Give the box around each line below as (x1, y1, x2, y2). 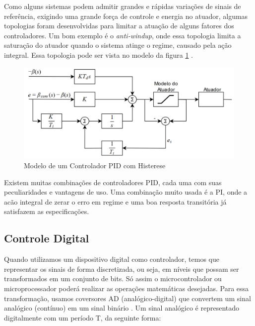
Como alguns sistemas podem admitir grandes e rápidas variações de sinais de (4, 1, 241, 11)
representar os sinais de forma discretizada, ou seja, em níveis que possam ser (4, 263, 239, 274)
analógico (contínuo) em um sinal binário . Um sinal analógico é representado (4, 303, 240, 313)
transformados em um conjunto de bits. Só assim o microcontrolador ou (4, 273, 222, 284)
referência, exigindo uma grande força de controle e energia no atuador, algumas (4, 10, 248, 21)
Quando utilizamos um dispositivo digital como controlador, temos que (4, 254, 220, 264)
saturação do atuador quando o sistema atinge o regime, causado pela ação (4, 40, 232, 50)
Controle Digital (4, 230, 89, 246)
